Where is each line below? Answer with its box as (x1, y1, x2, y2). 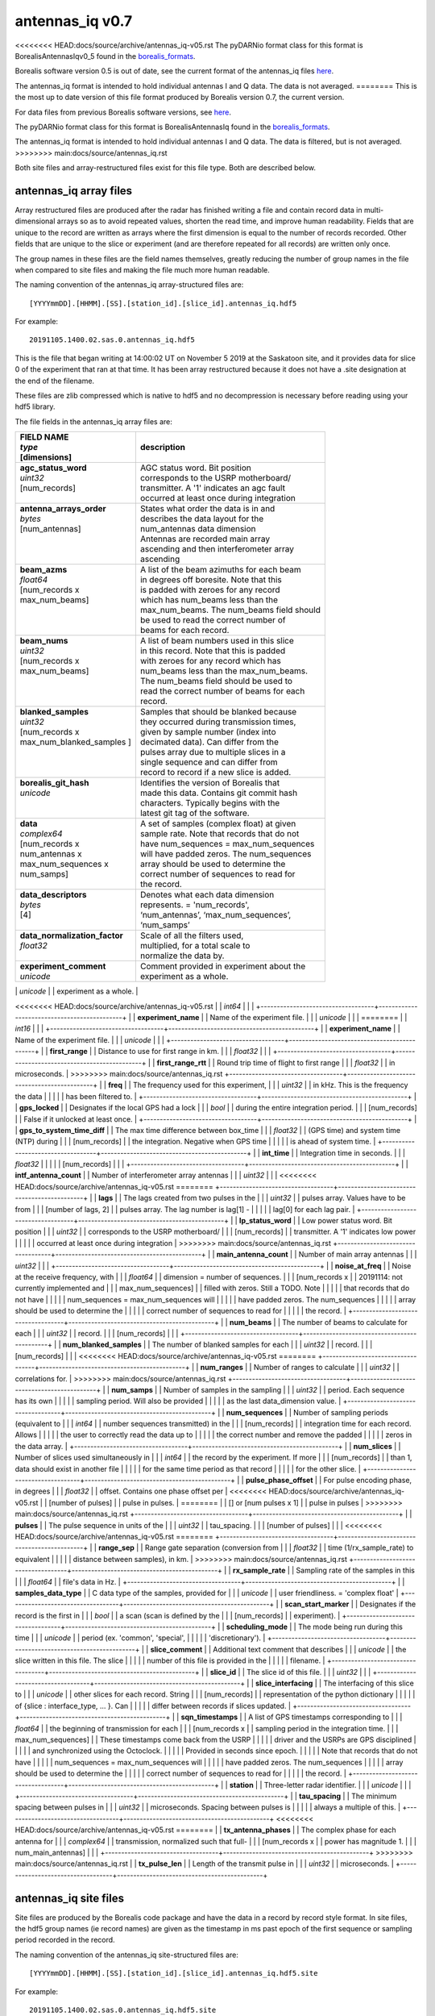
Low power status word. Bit (301, 1216, 392, 1226)
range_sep (97, 1543, 135, 1552)
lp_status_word (238, 1216, 292, 1226)
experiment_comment (19, 960, 106, 972)
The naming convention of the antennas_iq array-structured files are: (14, 280, 244, 289)
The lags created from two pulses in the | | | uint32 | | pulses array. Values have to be (123, 1193, 406, 1203)
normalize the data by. (139, 950, 225, 961)
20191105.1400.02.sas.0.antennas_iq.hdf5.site (29, 2005, 217, 2014)
